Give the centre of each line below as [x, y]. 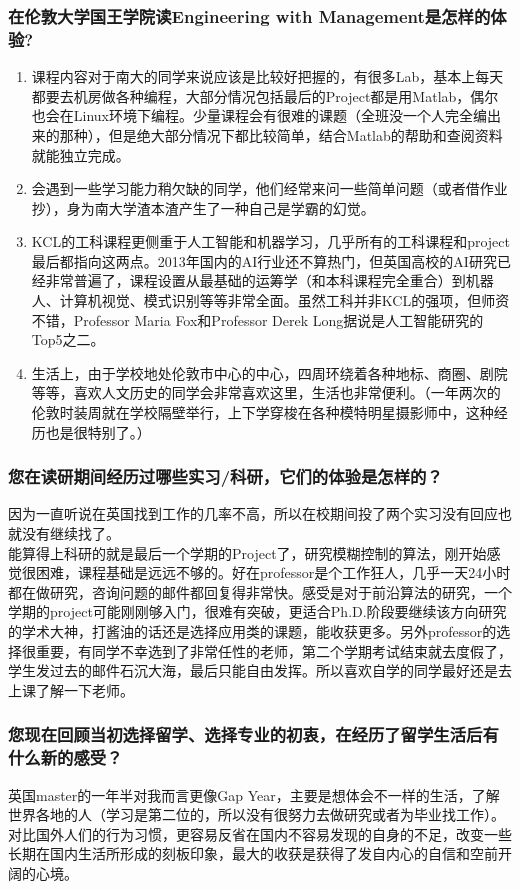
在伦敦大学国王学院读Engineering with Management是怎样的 [249, 15]
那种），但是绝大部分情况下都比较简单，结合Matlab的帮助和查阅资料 [281, 134]
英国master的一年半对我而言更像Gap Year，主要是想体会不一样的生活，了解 [254, 794]
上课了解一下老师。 [71, 689]
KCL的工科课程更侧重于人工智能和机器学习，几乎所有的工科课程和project [270, 241]
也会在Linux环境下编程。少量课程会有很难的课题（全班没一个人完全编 [259, 115]
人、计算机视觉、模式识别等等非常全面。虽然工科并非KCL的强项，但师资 [270, 300]
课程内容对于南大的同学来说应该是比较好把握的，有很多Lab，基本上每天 [267, 76]
